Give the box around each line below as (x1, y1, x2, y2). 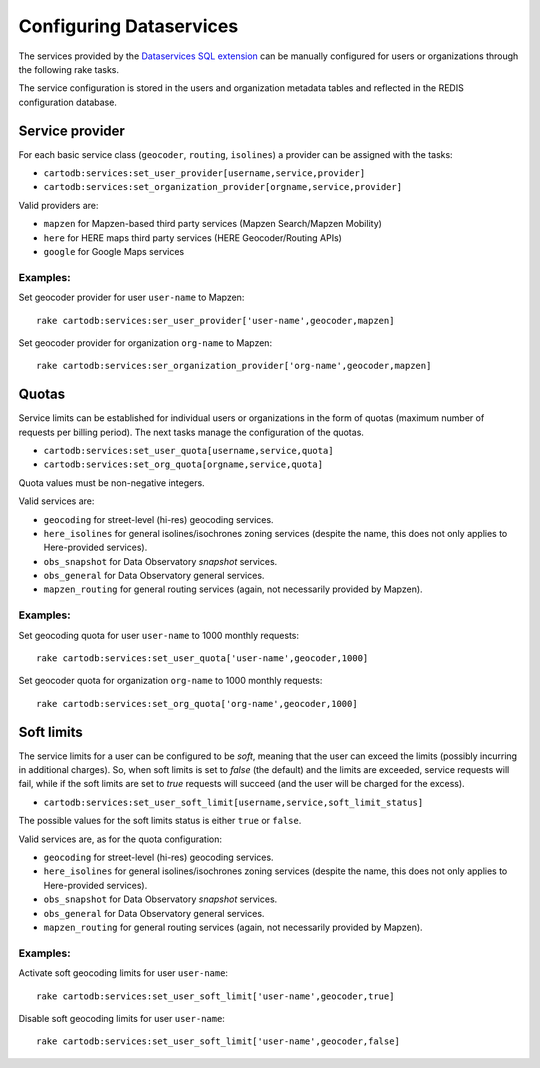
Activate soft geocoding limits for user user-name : (18, 967, 229, 979)
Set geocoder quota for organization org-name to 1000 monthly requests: (18, 675, 323, 687)
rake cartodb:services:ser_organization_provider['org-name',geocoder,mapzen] (36, 360, 432, 372)
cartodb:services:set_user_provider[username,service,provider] (43, 168, 366, 179)
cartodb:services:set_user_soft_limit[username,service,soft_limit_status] (43, 796, 424, 808)
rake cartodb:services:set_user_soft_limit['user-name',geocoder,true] (36, 990, 395, 1002)
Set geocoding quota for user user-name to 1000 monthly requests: (18, 629, 300, 641)
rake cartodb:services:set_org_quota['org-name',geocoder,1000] (36, 698, 359, 709)
